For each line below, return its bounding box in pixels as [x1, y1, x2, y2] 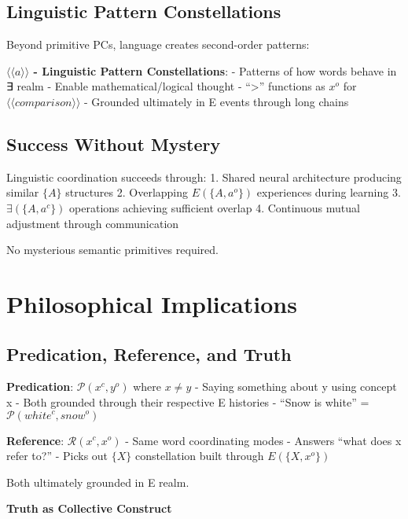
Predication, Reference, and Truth [6, 341, 292, 366]
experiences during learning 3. [256, 184, 401, 201]
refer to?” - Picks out [6, 447, 108, 464]
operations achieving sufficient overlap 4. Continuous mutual [69, 199, 360, 215]
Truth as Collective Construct [6, 500, 172, 517]
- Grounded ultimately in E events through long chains [84, 93, 349, 109]
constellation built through [134, 447, 264, 464]
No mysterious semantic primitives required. [6, 241, 219, 258]
